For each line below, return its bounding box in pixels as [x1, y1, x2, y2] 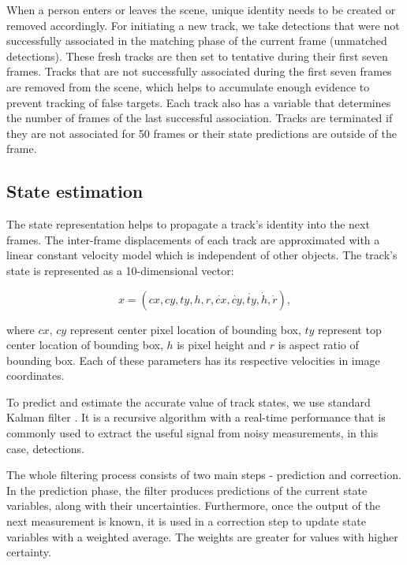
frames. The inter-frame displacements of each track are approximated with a [6, 231, 380, 247]
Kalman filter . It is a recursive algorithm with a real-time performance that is [6, 409, 386, 426]
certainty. [6, 544, 51, 560]
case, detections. [6, 440, 84, 456]
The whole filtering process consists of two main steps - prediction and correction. [6, 466, 401, 483]
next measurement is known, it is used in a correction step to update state [6, 513, 366, 530]
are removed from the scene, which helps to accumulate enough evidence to [6, 78, 370, 95]
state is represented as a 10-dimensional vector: [6, 262, 234, 278]
